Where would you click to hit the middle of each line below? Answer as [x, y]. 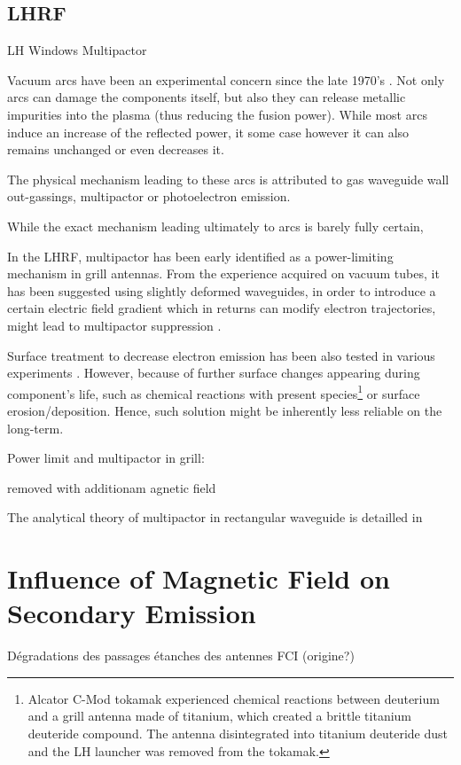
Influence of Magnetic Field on [199, 578]
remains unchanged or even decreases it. [116, 149]
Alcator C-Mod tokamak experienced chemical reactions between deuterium [234, 698]
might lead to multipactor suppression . [114, 325]
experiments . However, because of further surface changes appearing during [214, 373]
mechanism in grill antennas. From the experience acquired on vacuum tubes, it [223, 273]
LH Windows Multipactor [77, 50]
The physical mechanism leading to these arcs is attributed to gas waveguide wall [228, 179]
